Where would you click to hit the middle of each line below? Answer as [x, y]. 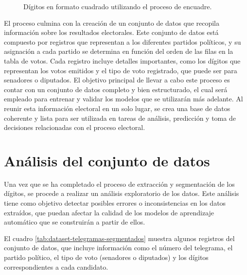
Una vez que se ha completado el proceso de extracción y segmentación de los [119, 184]
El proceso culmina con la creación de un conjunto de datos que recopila [112, 23]
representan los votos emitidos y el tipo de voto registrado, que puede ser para [121, 70]
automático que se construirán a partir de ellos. [75, 222]
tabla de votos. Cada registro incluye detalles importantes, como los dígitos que [122, 60]
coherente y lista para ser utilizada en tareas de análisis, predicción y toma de [120, 118]
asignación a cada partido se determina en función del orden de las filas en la [119, 51]
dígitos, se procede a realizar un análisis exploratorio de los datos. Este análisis [122, 193]
